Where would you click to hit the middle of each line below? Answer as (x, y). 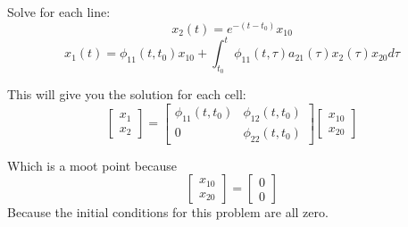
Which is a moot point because (92, 165)
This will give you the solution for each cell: (127, 94)
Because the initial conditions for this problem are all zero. (168, 212)
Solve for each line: (59, 12)
